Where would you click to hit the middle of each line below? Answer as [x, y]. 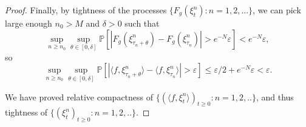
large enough [29, 23]
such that [142, 23]
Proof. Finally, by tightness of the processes [86, 10]
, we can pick [277, 10]
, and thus [275, 96]
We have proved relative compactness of [79, 96]
